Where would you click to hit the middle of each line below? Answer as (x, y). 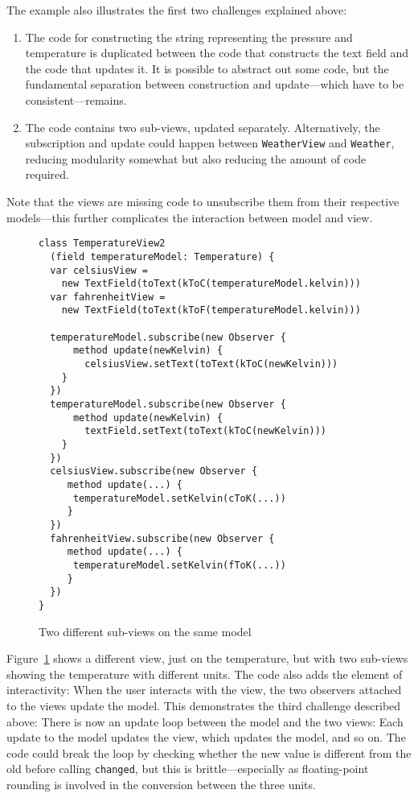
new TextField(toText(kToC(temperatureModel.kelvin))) (211, 284)
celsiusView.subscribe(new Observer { (154, 471)
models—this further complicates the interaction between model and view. (190, 217)
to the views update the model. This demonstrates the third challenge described (204, 705)
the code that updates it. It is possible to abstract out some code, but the (207, 68)
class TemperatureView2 (102, 244)
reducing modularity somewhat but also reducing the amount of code (196, 158)
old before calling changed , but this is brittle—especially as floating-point (188, 769)
